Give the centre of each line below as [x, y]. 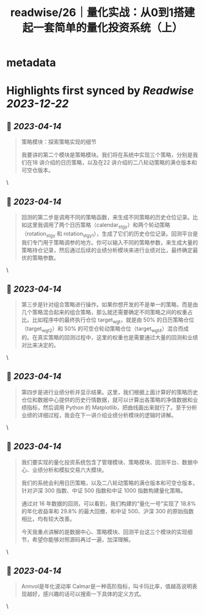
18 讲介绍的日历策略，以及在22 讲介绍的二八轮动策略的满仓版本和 [115, 162]
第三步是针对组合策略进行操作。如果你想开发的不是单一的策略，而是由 [110, 304]
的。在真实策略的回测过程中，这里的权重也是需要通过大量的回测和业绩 [110, 337]
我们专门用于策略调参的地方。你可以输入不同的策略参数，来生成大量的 [110, 242]
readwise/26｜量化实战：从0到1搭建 [103, 13]
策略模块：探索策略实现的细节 [59, 142]
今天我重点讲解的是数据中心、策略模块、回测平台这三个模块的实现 [104, 532]
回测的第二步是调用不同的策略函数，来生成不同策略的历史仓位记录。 [107, 217]
